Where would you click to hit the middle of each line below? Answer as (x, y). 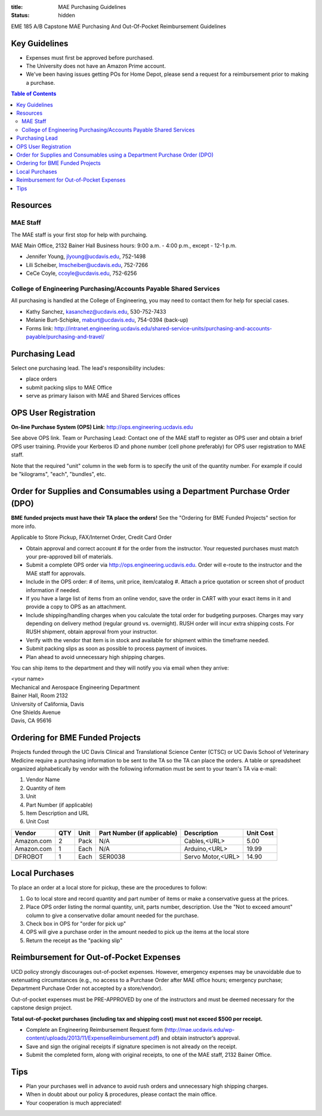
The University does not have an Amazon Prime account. (96, 66)
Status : (20, 16)
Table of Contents (34, 94)
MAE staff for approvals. (56, 573)
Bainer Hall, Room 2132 (40, 695)
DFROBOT (29, 856)
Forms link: (39, 328)
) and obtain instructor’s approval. (199, 1038)
